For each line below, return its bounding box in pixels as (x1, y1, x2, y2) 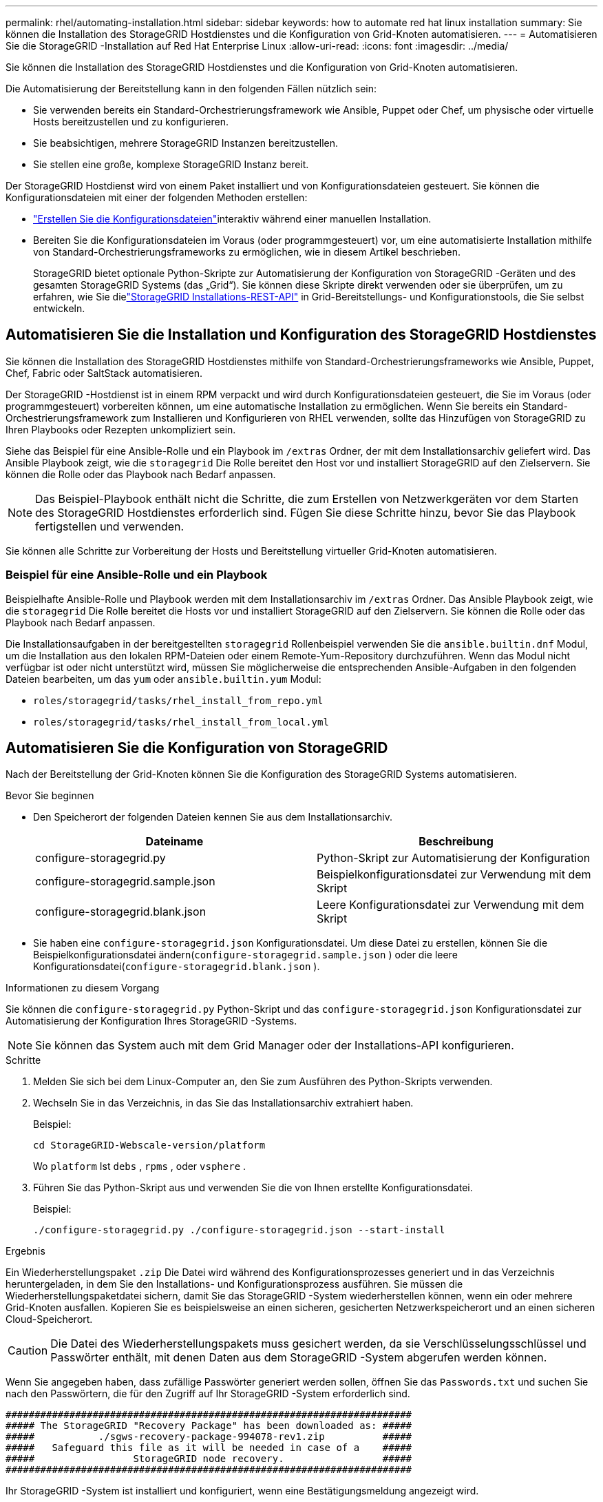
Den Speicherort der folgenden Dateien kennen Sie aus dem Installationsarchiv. (33, 811, 393, 823)
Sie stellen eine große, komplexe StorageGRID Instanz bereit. (33, 158, 309, 170)
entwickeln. (33, 302, 85, 314)
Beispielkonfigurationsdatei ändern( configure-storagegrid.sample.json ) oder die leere (33, 949, 458, 961)
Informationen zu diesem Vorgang (6, 982, 160, 994)
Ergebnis (6, 1245, 45, 1257)
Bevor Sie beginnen (6, 790, 94, 802)
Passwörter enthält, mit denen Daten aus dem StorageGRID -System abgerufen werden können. (50, 1350, 547, 1365)
